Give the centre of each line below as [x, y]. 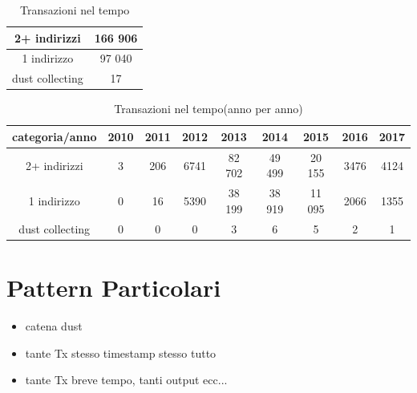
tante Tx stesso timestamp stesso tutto [121, 352]
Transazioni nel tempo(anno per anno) [208, 109]
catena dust [54, 325]
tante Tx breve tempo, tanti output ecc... [126, 380]
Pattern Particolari [114, 287]
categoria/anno [55, 136]
